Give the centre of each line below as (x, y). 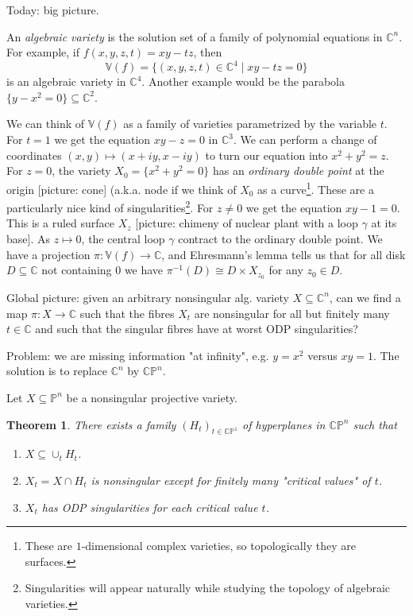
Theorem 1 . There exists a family (91, 424)
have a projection (48, 254)
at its (384, 223)
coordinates (34, 155)
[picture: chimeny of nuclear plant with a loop (247, 223)
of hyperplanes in (284, 424)
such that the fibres (127, 313)
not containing (77, 270)
